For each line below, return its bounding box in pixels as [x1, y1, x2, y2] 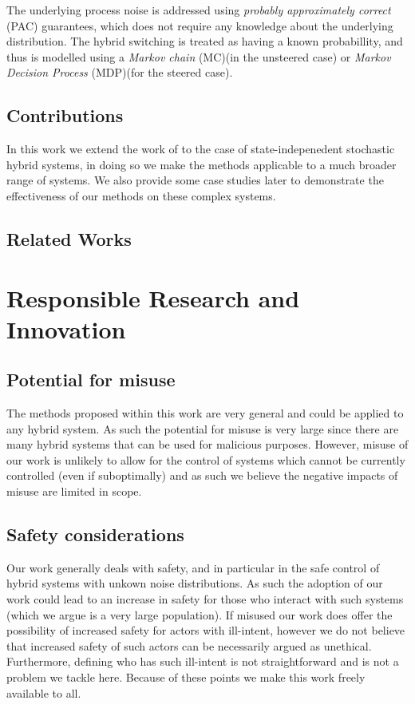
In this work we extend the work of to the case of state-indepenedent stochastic [6, 140, 395, 157]
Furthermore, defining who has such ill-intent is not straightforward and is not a [6, 653, 399, 670]
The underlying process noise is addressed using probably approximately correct [6, 2, 391, 18]
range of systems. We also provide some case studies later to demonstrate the [6, 172, 384, 188]
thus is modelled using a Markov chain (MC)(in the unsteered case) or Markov [6, 48, 391, 65]
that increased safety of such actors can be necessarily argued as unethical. [6, 637, 372, 654]
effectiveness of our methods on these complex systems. [6, 187, 276, 204]
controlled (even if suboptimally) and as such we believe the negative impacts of [6, 467, 398, 484]
